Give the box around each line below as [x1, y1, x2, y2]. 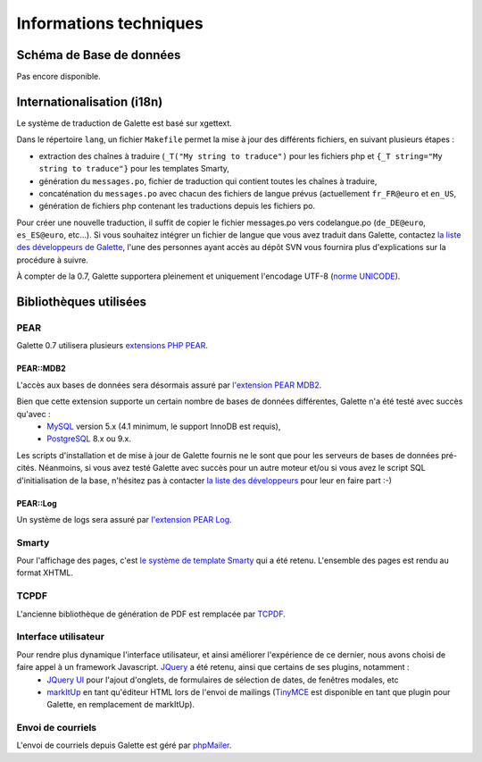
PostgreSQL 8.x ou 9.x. [46, 433, 132, 444]
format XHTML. [16, 567, 73, 578]
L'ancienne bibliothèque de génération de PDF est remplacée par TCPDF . [16, 608, 286, 619]
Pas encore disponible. [16, 71, 102, 82]
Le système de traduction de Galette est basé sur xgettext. [16, 117, 232, 129]
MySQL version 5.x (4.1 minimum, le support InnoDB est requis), [46, 421, 281, 431]
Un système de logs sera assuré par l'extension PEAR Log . [16, 514, 232, 524]
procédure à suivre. [16, 255, 89, 265]
